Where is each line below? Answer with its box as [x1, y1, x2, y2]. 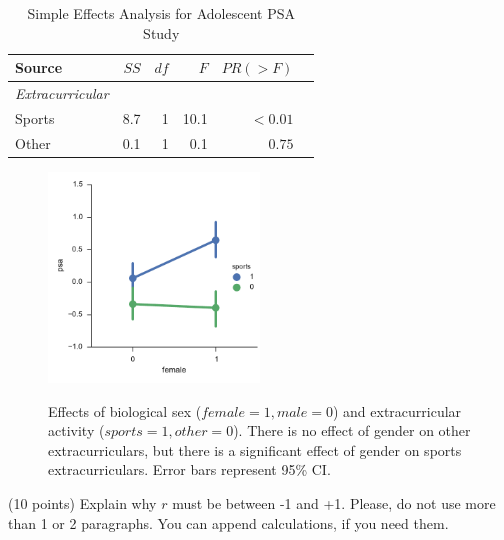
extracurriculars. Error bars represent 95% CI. [48, 459, 331, 480]
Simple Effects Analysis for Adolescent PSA [27, 3, 295, 23]
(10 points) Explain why [8, 493, 157, 514]
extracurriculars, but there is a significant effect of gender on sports [48, 439, 462, 460]
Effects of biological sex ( [48, 400, 202, 421]
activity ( [48, 420, 105, 441]
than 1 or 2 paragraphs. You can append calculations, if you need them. [8, 512, 449, 533]
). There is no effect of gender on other [233, 420, 471, 441]
